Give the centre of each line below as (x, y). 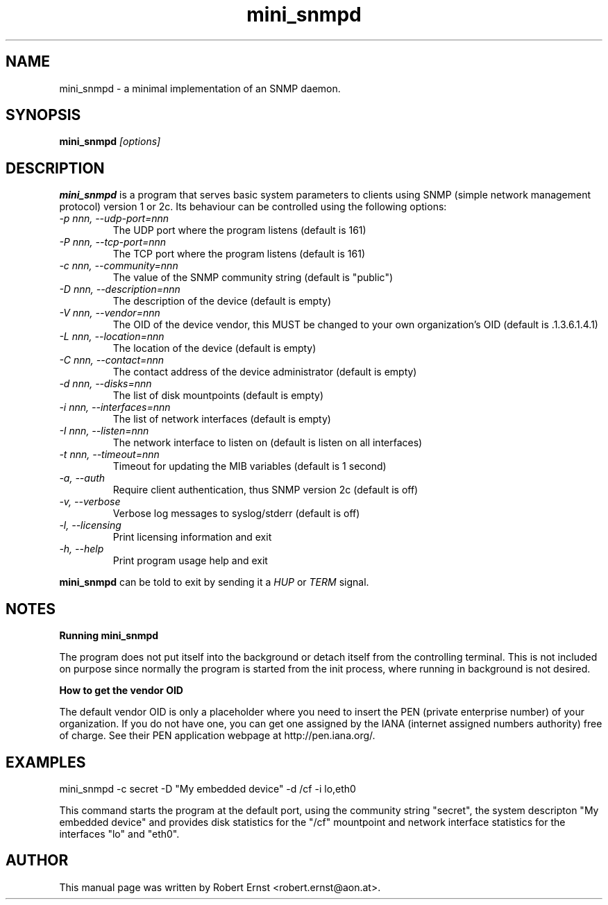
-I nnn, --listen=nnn (104, 431)
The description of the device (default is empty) (222, 301)
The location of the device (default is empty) (214, 348)
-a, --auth (82, 478)
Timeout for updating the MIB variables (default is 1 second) (250, 466)
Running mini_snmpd (109, 636)
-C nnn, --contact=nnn (112, 360)
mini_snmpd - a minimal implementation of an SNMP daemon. (200, 88)
